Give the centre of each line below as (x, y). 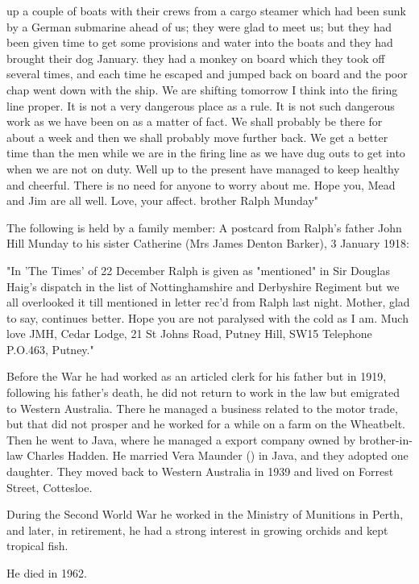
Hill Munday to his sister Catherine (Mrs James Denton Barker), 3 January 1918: (208, 243)
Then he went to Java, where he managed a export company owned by (181, 439)
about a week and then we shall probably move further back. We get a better (197, 137)
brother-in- (386, 439)
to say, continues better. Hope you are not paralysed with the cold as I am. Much (207, 317)
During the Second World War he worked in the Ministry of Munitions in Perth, (205, 514)
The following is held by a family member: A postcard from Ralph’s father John (204, 227)
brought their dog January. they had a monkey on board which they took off (196, 58)
